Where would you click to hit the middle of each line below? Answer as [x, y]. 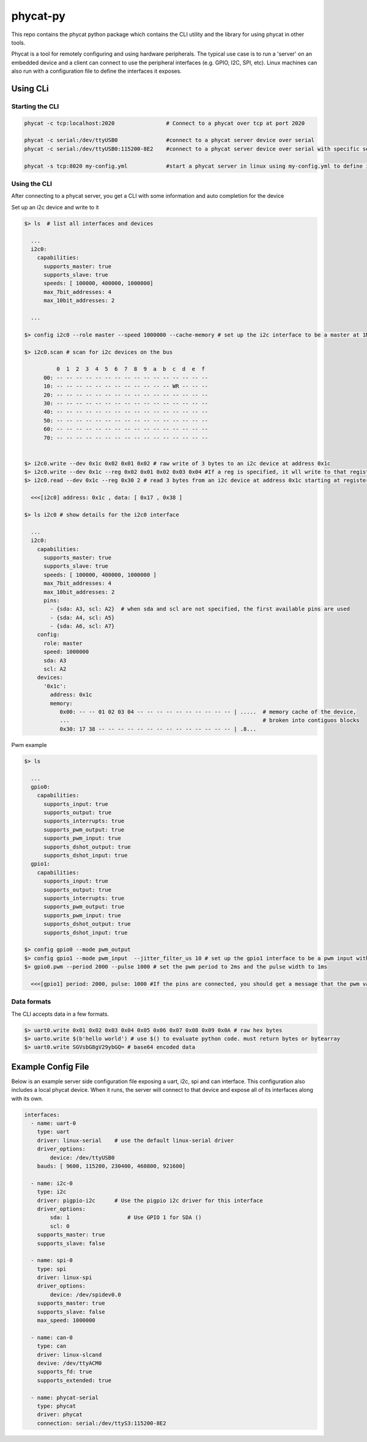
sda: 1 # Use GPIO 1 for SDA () [126, 1218]
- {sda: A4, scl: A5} [82, 618]
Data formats [31, 1002]
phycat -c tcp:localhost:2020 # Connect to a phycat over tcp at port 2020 [165, 123]
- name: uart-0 [54, 1123]
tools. [18, 42]
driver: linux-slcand [69, 1354]
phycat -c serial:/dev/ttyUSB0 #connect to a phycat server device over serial [169, 140]
